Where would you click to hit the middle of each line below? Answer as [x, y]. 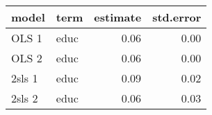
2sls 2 [25, 98]
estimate [118, 17]
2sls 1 [25, 78]
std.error [177, 17]
